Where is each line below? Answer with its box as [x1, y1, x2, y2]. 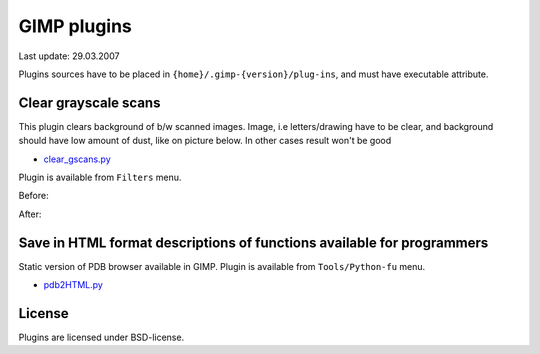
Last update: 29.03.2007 [18, 50, 120, 62]
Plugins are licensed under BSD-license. [18, 331, 185, 343]
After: [18, 208, 42, 220]
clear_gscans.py [43, 153, 112, 165]
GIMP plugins [18, 15, 132, 37]
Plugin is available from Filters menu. [18, 171, 182, 184]
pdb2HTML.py [43, 279, 104, 291]
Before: [18, 190, 49, 202]
